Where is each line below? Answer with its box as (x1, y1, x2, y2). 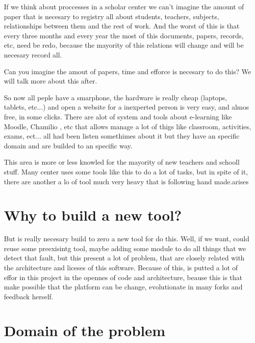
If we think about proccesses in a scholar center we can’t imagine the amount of (4, 1, 244, 11)
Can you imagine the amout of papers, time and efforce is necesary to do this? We (4, 66, 251, 76)
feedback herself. (4, 291, 53, 301)
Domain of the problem (4, 320, 166, 340)
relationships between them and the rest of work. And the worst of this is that (4, 21, 240, 31)
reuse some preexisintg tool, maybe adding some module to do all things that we (4, 243, 246, 253)
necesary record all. (4, 49, 62, 59)
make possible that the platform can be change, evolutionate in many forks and (4, 282, 243, 292)
